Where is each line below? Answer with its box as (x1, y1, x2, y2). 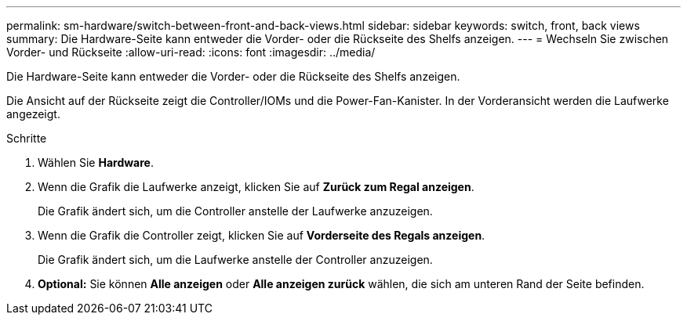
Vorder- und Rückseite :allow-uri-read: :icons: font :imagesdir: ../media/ (6, 45, 376, 59)
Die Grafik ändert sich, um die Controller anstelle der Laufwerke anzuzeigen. (38, 204, 433, 218)
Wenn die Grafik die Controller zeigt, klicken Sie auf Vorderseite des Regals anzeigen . (38, 229, 485, 242)
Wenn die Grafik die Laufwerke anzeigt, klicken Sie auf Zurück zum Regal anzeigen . (38, 180, 474, 193)
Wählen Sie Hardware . (38, 156, 154, 169)
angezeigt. (6, 107, 60, 121)
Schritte (6, 132, 47, 145)
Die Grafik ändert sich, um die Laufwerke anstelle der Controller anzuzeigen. (38, 253, 433, 266)
